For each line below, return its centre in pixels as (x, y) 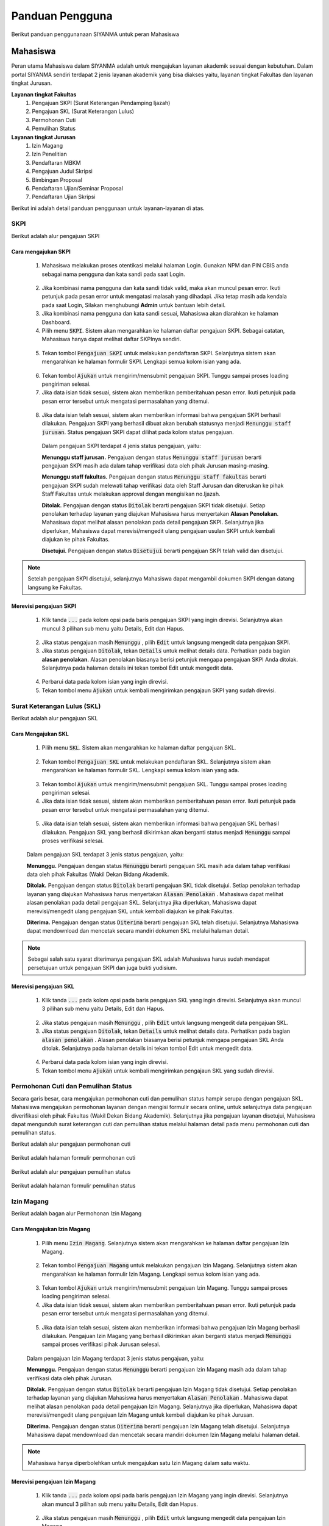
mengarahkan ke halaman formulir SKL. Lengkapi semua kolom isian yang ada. (141, 770)
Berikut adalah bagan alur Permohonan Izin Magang (76, 1213)
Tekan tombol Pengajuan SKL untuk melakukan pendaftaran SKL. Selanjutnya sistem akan (156, 761)
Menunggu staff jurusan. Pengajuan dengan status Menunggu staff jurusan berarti (152, 457)
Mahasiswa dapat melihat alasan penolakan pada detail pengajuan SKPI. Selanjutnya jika (153, 523)
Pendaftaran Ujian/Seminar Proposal (77, 188)
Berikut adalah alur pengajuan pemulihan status (71, 1171)
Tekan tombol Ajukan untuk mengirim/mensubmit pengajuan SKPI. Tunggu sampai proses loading (165, 375)
